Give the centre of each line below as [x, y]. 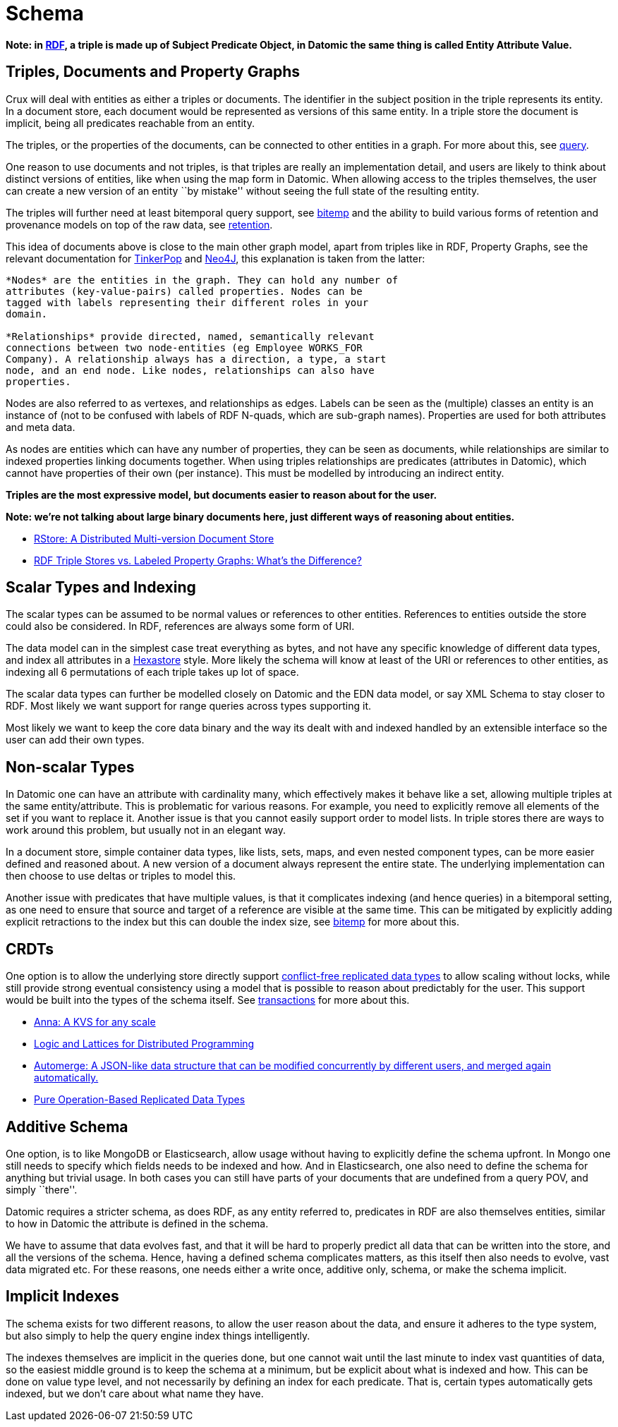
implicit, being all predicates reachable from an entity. [130, 123]
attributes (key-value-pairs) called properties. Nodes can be [184, 291]
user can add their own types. [75, 740]
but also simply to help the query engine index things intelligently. [158, 1335]
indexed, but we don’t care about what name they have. [135, 1393]
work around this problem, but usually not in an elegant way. [146, 830]
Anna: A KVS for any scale [95, 1022]
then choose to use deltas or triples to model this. [121, 876]
